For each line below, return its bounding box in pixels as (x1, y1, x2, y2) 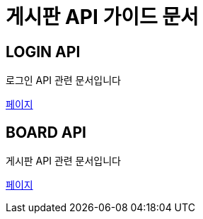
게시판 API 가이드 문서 (6, 5, 199, 29)
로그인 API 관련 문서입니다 (6, 74, 121, 87)
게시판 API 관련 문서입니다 (6, 155, 121, 167)
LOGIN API (6, 42, 81, 61)
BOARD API (6, 123, 86, 141)
